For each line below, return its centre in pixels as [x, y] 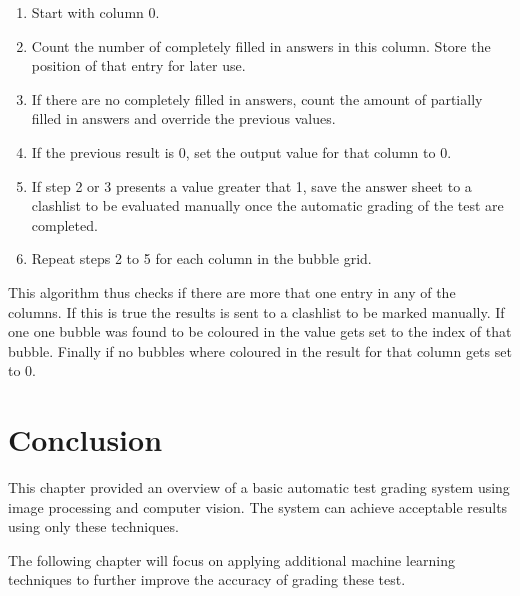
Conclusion [85, 439]
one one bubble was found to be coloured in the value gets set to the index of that [260, 331]
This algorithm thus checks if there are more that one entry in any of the [232, 291]
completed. [64, 224]
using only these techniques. [93, 526]
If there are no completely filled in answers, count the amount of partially [257, 98]
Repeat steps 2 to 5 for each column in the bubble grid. [201, 258]
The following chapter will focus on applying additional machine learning [232, 559]
